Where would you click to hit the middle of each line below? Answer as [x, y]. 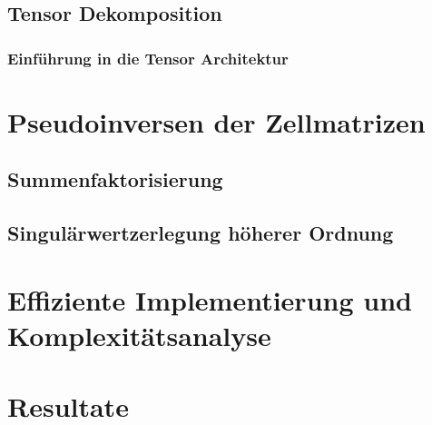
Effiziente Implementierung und [210, 299]
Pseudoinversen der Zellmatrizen [216, 121]
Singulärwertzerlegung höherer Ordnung [201, 233]
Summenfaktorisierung [115, 179]
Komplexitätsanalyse [139, 335]
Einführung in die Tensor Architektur [148, 58]
